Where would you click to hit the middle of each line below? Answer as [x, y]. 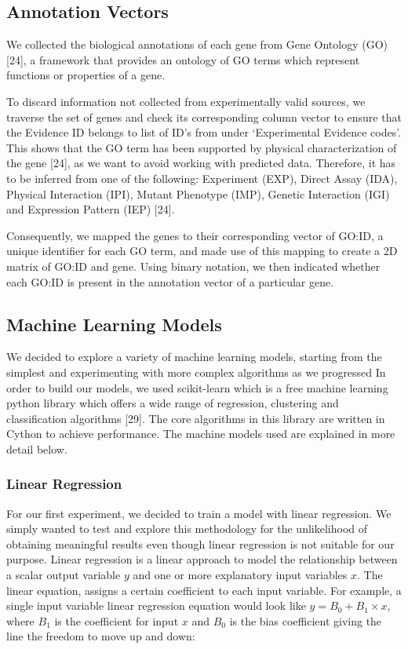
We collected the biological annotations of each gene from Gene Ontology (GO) [197, 44]
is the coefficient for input [117, 620]
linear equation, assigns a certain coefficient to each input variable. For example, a [204, 590]
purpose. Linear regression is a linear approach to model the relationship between [202, 559]
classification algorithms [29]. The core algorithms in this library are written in [196, 418]
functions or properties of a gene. [86, 75]
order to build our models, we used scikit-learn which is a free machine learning [197, 387]
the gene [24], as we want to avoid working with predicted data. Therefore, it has [201, 163]
